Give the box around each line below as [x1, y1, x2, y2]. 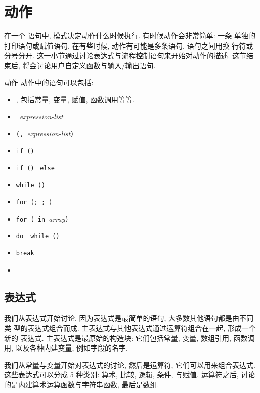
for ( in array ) [16, 213, 69, 224]
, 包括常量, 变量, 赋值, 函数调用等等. [16, 94, 135, 105]
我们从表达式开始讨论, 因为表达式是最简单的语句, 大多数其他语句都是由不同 [4, 313, 254, 323]
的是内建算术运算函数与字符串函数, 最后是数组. [4, 379, 159, 389]
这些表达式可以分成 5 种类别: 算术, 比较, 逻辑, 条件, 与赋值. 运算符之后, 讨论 [4, 369, 255, 380]
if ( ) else [16, 164, 55, 172]
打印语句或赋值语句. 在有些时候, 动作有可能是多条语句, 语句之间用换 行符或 [4, 40, 253, 51]
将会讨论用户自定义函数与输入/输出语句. [22, 60, 156, 70]
